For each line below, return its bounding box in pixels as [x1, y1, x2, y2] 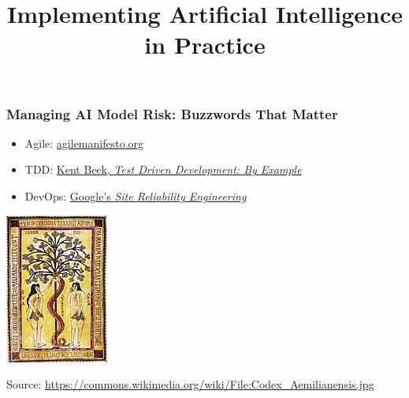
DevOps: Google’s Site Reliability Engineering [24, 188, 247, 205]
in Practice [144, 28, 266, 61]
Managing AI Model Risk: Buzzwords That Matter [6, 103, 338, 123]
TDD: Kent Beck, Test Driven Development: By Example [24, 161, 302, 178]
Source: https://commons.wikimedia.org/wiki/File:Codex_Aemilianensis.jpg [6, 376, 374, 392]
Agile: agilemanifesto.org [24, 134, 144, 151]
